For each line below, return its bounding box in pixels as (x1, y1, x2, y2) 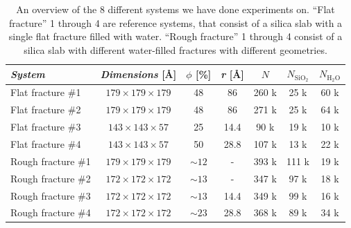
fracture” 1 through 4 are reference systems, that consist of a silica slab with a (8, 15, 343, 30)
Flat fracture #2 (10, 102, 81, 117)
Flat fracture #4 (10, 137, 81, 151)
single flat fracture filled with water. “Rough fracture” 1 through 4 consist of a (8, 29, 343, 44)
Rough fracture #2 (10, 171, 91, 185)
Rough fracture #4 (10, 205, 91, 220)
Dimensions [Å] (100, 67, 177, 81)
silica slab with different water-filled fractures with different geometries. (24, 42, 327, 57)
